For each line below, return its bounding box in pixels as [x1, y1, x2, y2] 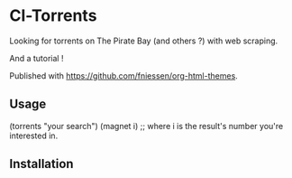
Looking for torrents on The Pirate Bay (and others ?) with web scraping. [9, 35, 278, 46]
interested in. [9, 130, 59, 141]
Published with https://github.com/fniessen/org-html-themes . [9, 70, 239, 81]
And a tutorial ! [9, 52, 64, 63]
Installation [9, 156, 74, 172]
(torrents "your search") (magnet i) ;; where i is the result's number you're [9, 120, 284, 131]
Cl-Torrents [9, 5, 97, 26]
